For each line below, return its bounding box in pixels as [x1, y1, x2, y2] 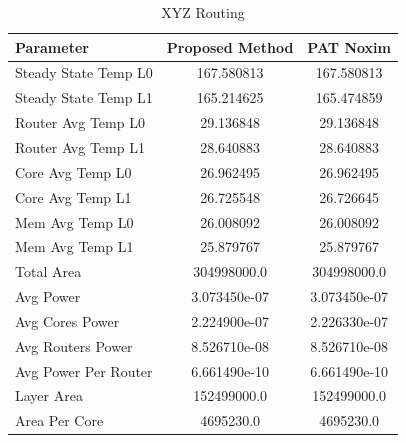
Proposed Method [166, 36, 294, 57]
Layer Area [15, 385, 83, 406]
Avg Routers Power [15, 335, 133, 356]
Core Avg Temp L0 [15, 161, 132, 182]
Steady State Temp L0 [15, 62, 153, 83]
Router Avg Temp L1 [15, 136, 145, 157]
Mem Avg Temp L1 [15, 236, 134, 257]
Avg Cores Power [15, 310, 120, 331]
